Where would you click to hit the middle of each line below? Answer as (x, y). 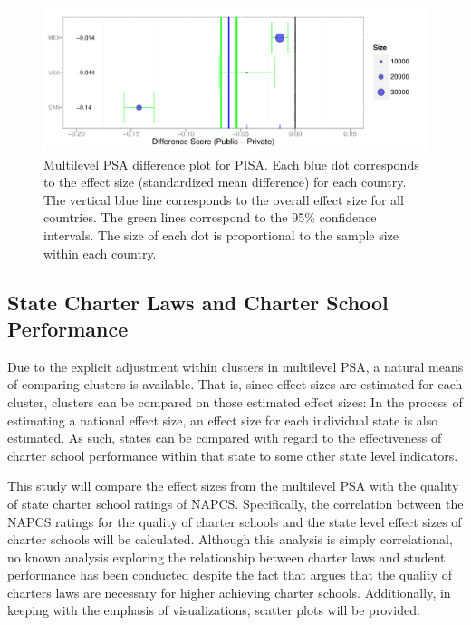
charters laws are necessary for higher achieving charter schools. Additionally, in (229, 592)
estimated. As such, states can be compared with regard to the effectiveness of (225, 438)
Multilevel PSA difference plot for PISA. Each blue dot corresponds (231, 164)
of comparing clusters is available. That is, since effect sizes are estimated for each (235, 384)
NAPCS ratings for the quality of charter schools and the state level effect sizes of (235, 521)
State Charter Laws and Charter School (198, 302)
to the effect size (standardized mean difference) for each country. (225, 182)
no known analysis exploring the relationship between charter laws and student (226, 557)
